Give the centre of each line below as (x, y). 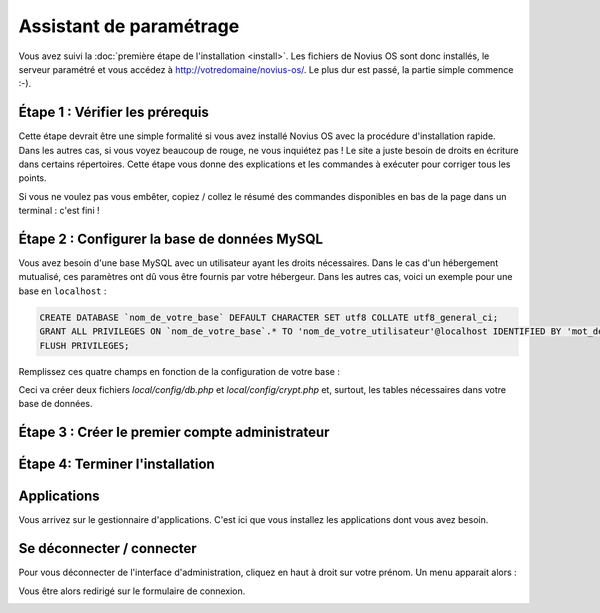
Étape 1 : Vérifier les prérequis (114, 112)
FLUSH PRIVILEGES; (84, 345)
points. (32, 178)
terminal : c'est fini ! (59, 211)
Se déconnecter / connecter (107, 548)
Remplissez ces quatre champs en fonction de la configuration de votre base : (179, 371)
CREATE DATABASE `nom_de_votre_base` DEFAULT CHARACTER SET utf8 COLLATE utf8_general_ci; (269, 317)
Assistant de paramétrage (129, 26)
